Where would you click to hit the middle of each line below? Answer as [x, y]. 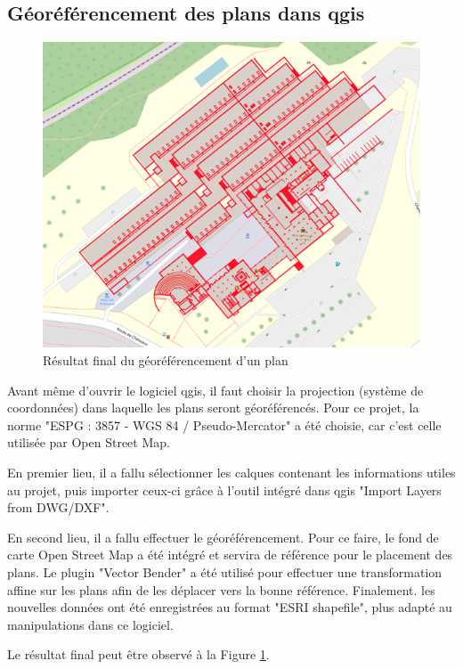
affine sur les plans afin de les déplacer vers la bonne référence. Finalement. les [221, 589]
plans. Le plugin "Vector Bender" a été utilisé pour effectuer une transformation [225, 571]
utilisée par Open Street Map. [89, 442]
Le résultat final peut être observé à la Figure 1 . [138, 654]
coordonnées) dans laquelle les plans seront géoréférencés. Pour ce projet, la [213, 408]
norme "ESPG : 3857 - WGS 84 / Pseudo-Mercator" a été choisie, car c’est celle [224, 424]
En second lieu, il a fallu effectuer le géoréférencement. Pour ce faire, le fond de [223, 537]
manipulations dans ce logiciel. [90, 624]
